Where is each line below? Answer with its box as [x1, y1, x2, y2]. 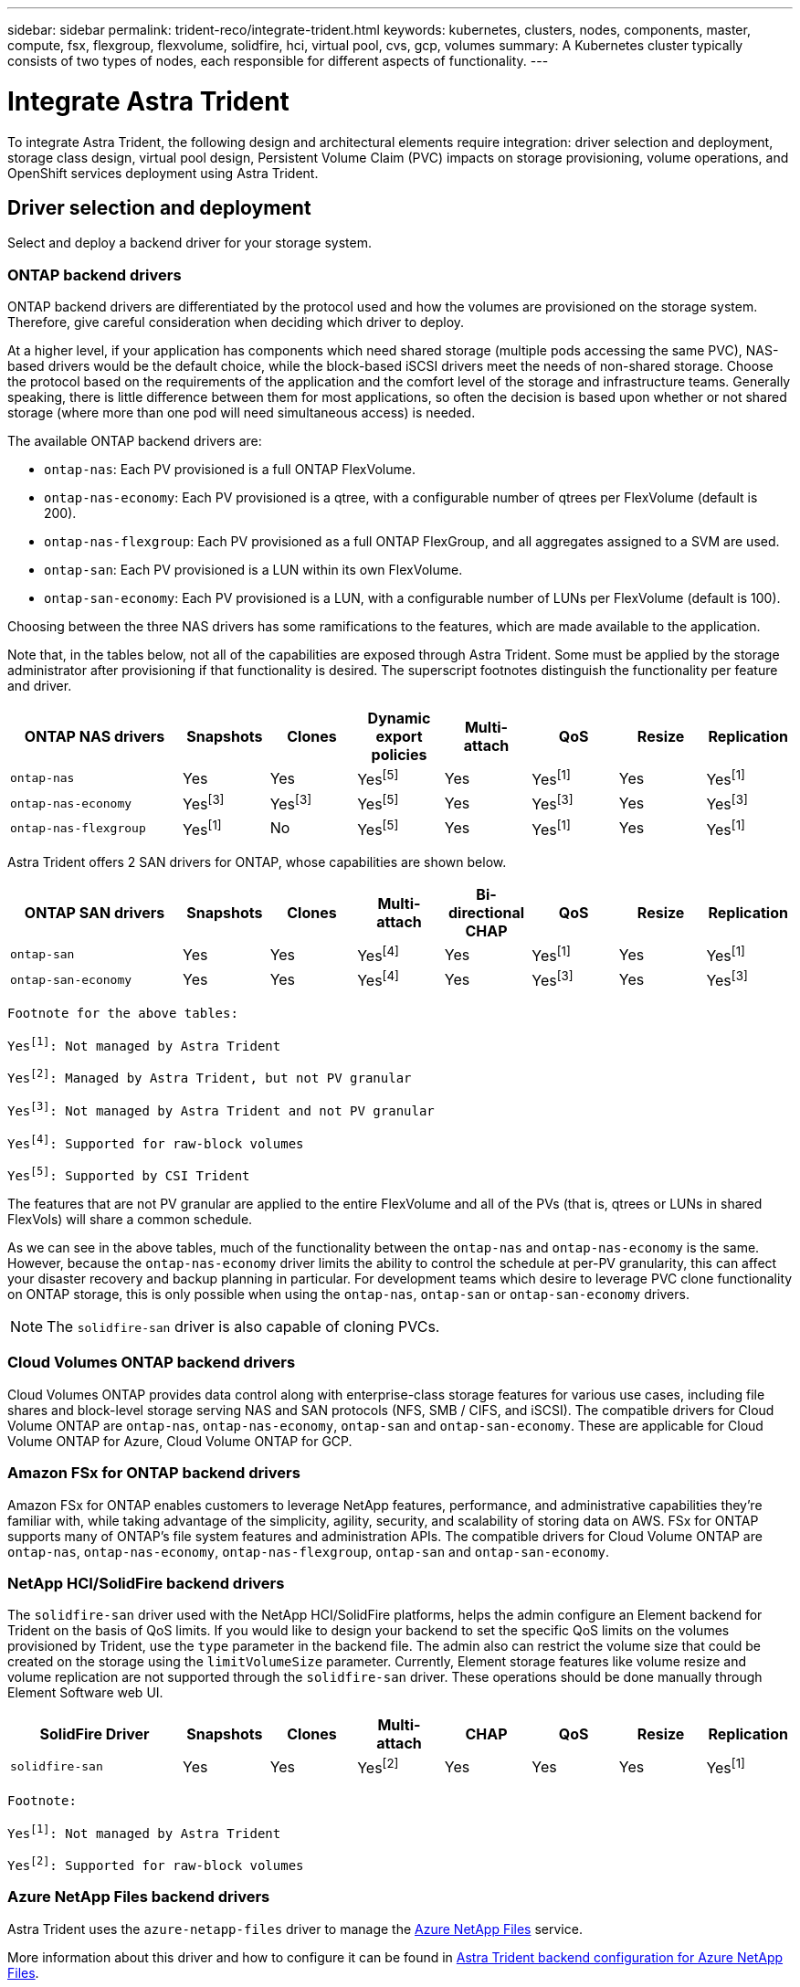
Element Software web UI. [7, 1685, 163, 1701]
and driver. [7, 678, 72, 694]
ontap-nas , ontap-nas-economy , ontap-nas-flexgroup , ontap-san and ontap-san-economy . [7, 1543, 610, 1559]
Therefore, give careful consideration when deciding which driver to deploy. [7, 314, 465, 331]
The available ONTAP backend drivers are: [7, 433, 262, 449]
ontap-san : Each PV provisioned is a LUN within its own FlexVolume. [44, 562, 463, 578]
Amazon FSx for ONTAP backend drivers [7, 1464, 300, 1483]
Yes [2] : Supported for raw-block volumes [7, 1855, 304, 1873]
